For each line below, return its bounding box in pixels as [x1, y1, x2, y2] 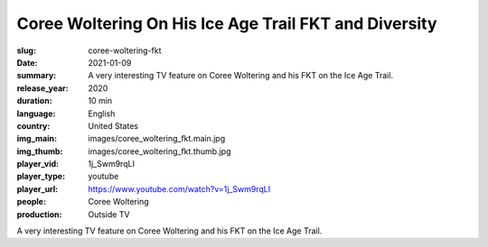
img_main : [16, 133, 58, 144]
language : [16, 108, 56, 119]
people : [16, 197, 47, 207]
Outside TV [88, 208, 130, 220]
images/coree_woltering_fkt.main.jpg [88, 133, 226, 144]
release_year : [16, 82, 70, 94]
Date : [16, 57, 38, 68]
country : [16, 120, 51, 131]
